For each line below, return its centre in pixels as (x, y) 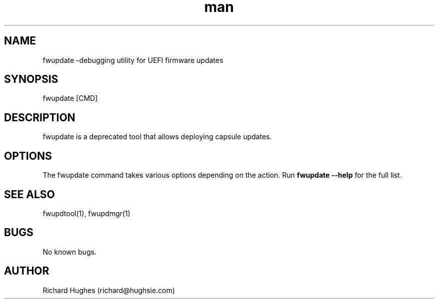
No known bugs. (69, 252)
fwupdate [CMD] (70, 98)
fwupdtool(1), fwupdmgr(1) (86, 213)
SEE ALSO (29, 194)
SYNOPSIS (31, 79)
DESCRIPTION (40, 117)
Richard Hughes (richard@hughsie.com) (109, 290)
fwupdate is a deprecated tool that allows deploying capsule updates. (157, 137)
